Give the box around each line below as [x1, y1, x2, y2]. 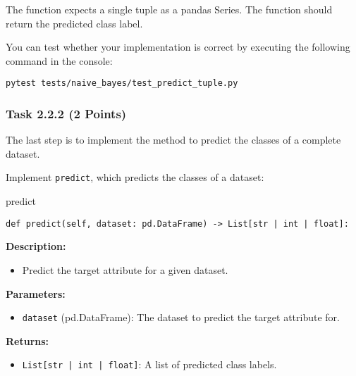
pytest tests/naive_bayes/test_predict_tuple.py [6, 78, 238, 89]
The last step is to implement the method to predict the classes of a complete [6, 132, 341, 147]
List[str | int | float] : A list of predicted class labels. [22, 357, 277, 372]
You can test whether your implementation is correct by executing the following [6, 39, 350, 54]
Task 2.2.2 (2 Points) [6, 104, 127, 122]
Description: [6, 239, 66, 253]
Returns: [6, 333, 49, 348]
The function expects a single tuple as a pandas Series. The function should [6, 2, 333, 16]
